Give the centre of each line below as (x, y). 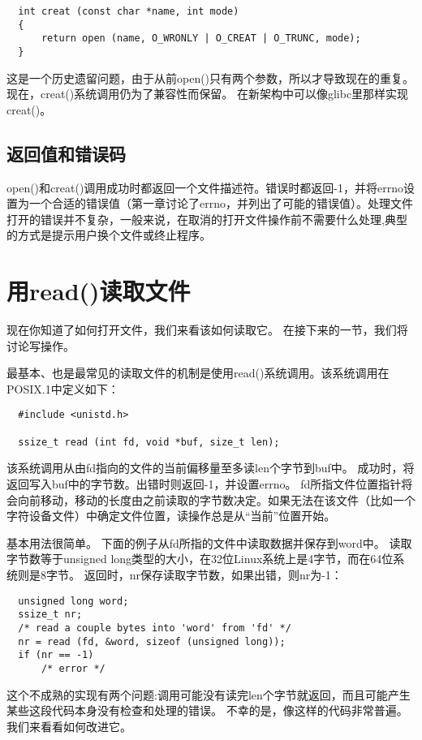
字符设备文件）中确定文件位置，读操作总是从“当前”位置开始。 (171, 516)
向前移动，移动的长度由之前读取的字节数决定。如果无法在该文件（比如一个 (216, 499)
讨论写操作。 (41, 345)
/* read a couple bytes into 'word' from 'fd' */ (155, 628)
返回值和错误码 (66, 153)
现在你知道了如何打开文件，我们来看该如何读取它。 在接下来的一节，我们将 (207, 330)
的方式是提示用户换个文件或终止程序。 (109, 235)
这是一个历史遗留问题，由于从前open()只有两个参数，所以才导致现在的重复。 (211, 77)
